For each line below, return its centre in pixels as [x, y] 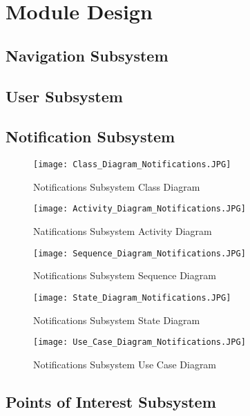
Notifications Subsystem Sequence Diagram [125, 275]
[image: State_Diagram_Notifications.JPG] [132, 297]
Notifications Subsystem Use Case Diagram [125, 364]
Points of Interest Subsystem [111, 401]
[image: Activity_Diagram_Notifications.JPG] [140, 209]
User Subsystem [64, 96]
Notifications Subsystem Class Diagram [117, 186]
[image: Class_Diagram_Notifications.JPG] [132, 165]
